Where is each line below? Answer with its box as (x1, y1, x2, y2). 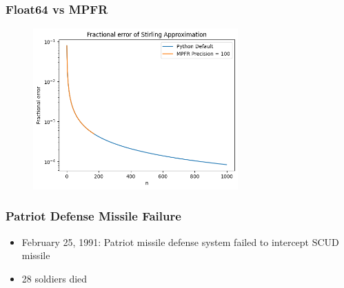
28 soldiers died (21, 271, 88, 285)
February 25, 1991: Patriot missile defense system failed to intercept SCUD (21, 234, 339, 249)
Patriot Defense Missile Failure (6, 207, 181, 225)
